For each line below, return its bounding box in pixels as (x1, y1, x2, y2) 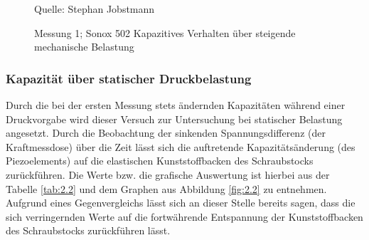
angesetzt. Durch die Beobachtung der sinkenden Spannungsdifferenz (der (6, 125, 326, 140)
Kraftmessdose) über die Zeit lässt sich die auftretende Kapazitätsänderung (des (6, 139, 355, 154)
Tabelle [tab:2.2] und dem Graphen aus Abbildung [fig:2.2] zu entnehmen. (6, 181, 327, 196)
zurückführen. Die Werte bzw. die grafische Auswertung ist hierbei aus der (6, 167, 330, 182)
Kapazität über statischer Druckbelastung (6, 69, 252, 87)
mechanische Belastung (34, 39, 134, 54)
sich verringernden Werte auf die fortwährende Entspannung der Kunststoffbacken (6, 209, 363, 224)
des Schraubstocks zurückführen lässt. (6, 223, 171, 238)
